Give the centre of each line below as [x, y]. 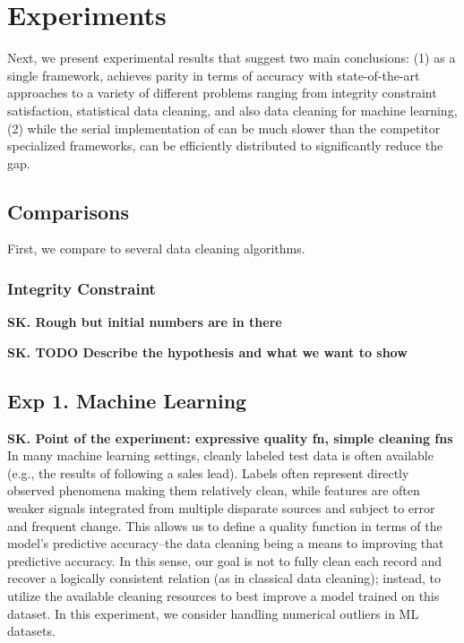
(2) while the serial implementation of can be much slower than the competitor [224, 128]
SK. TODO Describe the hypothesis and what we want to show [207, 352]
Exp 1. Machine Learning [127, 400]
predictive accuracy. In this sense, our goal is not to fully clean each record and [225, 560]
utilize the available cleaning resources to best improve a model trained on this [223, 596]
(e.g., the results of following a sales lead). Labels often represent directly [208, 472]
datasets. [31, 631]
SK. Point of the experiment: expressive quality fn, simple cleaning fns [230, 437]
